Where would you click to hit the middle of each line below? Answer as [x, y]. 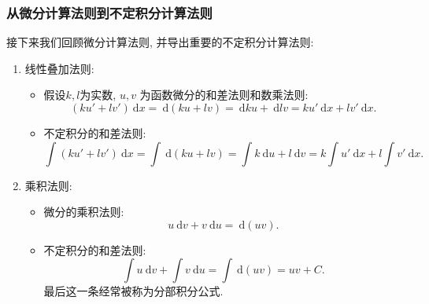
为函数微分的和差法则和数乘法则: [224, 95]
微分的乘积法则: [84, 212]
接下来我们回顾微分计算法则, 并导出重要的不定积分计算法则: [160, 42]
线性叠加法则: [59, 68]
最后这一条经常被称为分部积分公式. [133, 291]
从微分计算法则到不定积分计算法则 [109, 12]
